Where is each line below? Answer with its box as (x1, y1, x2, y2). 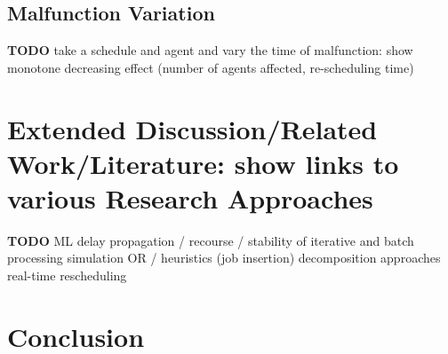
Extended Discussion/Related (7, 110, 378, 146)
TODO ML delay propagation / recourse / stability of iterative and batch (7, 231, 414, 249)
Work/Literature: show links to (7, 145, 399, 181)
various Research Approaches (7, 179, 373, 216)
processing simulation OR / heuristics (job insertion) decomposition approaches (7, 248, 441, 267)
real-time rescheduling (7, 266, 127, 285)
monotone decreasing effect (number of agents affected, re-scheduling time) (7, 58, 414, 76)
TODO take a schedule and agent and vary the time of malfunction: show (7, 41, 413, 59)
